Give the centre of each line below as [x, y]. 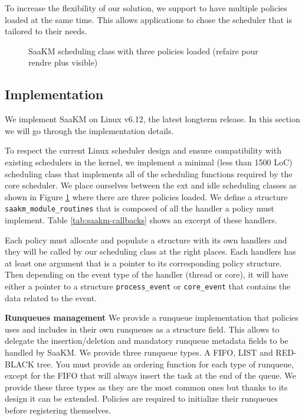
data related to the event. [51, 297]
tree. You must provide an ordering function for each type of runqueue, [165, 364]
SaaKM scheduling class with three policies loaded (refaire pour [143, 51]
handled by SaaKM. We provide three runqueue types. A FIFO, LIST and [139, 352]
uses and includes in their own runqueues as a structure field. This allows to [142, 329]
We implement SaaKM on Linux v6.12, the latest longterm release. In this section [152, 119]
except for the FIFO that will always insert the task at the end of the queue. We [150, 375]
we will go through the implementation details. [89, 130]
